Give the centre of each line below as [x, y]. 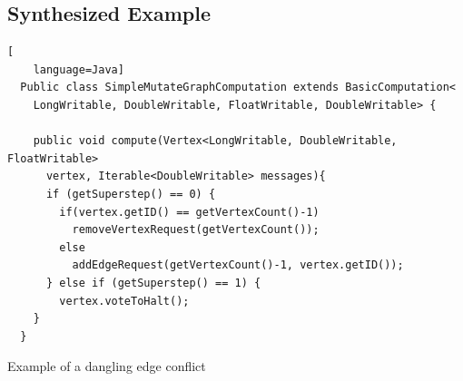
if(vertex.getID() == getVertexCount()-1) [189, 212]
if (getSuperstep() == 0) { [131, 194]
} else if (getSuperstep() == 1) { [153, 283]
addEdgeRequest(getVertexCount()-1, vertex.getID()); [238, 265]
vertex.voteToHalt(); [124, 301]
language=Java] [79, 69]
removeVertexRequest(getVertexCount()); [196, 230]
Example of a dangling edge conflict [107, 366]
